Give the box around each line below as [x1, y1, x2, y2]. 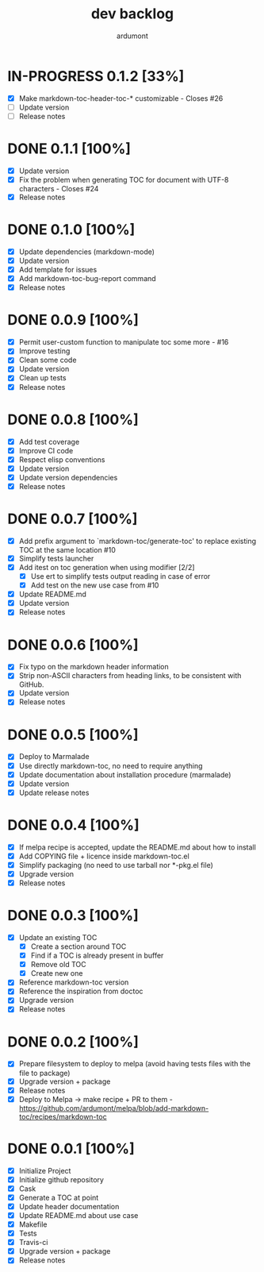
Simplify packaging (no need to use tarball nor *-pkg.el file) [18, 860, 213, 869]
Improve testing [18, 346, 71, 356]
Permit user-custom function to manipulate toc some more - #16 [18, 337, 229, 347]
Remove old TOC [30, 960, 86, 969]
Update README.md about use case [18, 1210, 139, 1220]
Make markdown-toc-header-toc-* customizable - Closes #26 [18, 93, 224, 103]
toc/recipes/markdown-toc [18, 1112, 108, 1121]
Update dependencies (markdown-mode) [18, 247, 155, 256]
